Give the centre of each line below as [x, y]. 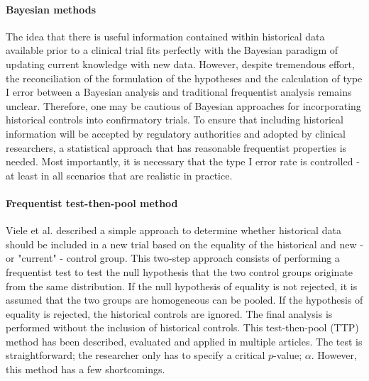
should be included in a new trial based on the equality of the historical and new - [184, 244]
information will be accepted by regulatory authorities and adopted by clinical [176, 133]
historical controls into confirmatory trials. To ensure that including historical [175, 120]
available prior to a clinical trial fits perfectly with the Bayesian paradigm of [172, 50]
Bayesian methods [51, 9]
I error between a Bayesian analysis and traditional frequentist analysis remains [179, 92]
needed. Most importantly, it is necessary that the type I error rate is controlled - [183, 161]
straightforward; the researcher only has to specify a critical [136, 355]
